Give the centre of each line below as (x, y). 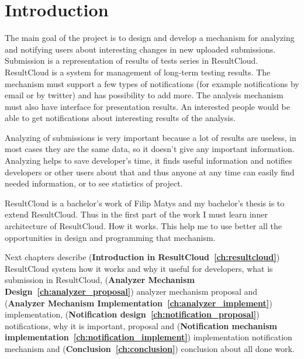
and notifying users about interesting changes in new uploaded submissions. (140, 49)
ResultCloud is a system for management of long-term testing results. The (138, 72)
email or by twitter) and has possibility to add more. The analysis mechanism (144, 95)
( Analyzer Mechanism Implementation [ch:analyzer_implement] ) (139, 303)
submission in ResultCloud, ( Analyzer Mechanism (100, 280)
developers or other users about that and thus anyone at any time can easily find (150, 172)
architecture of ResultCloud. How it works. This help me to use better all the (143, 226)
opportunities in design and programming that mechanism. (110, 237)
